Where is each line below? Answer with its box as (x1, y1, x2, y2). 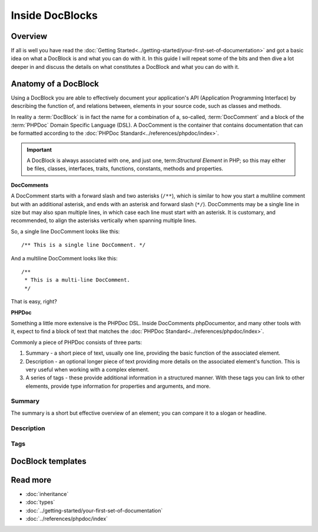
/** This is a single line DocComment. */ (21, 242, 146, 249)
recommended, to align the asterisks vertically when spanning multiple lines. (11, 217, 197, 224)
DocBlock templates (11, 456, 87, 466)
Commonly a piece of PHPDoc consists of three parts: (11, 339, 143, 346)
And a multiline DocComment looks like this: (11, 255, 118, 262)
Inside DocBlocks (11, 9, 98, 22)
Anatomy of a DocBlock (11, 78, 100, 88)
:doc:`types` (25, 498, 55, 506)
